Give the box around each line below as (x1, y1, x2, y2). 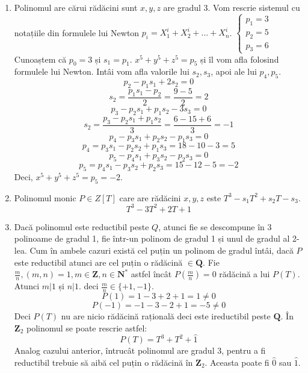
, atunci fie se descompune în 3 (158, 220, 272, 233)
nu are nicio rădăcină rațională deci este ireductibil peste (61, 309, 271, 322)
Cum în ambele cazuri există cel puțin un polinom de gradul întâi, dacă (29, 243, 294, 256)
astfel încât (131, 268, 172, 280)
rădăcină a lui (219, 268, 270, 280)
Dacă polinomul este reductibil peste (14, 220, 149, 233)
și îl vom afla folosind (200, 52, 279, 65)
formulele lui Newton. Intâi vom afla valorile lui (14, 65, 189, 78)
